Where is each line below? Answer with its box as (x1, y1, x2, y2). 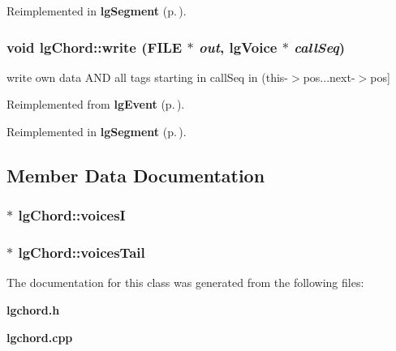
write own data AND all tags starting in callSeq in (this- (6, 68, 289, 85)
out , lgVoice (198, 36, 278, 57)
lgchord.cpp (6, 328, 73, 345)
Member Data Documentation (6, 162, 265, 187)
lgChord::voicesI (18, 205, 126, 225)
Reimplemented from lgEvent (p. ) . (6, 96, 185, 113)
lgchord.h (6, 302, 60, 319)
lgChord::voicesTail (18, 242, 145, 263)
